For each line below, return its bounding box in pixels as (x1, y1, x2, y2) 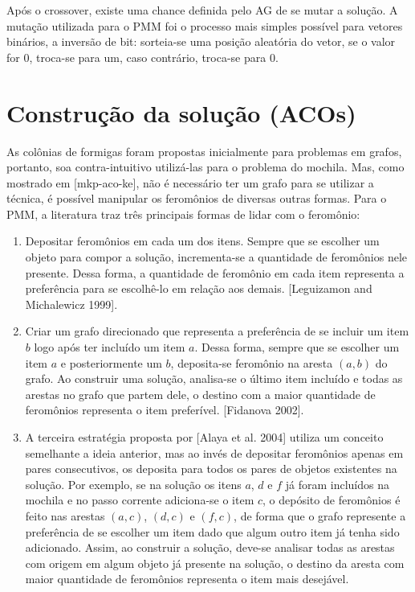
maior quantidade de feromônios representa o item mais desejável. (25, 570, 349, 587)
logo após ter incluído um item (34, 339, 185, 356)
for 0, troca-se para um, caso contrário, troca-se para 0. (6, 48, 279, 65)
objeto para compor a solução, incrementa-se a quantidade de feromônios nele (25, 249, 407, 265)
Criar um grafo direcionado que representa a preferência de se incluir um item (25, 323, 409, 339)
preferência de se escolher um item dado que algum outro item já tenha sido (25, 523, 400, 540)
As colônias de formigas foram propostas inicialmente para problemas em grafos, (6, 142, 402, 159)
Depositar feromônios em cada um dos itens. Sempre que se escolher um (25, 232, 380, 249)
